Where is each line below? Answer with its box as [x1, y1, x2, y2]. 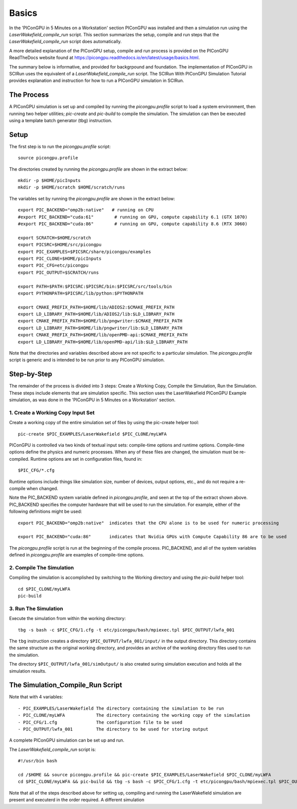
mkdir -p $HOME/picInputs [18, 178, 81, 184]
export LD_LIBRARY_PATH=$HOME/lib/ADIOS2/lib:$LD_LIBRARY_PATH [18, 311, 175, 317]
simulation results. [9, 668, 47, 674]
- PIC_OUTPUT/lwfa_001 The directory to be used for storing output [18, 726, 209, 732]
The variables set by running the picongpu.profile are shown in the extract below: [9, 195, 175, 201]
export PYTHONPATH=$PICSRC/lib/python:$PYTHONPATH [18, 290, 144, 296]
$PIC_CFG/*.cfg [18, 468, 55, 473]
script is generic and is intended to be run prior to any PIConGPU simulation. [9, 357, 165, 363]
